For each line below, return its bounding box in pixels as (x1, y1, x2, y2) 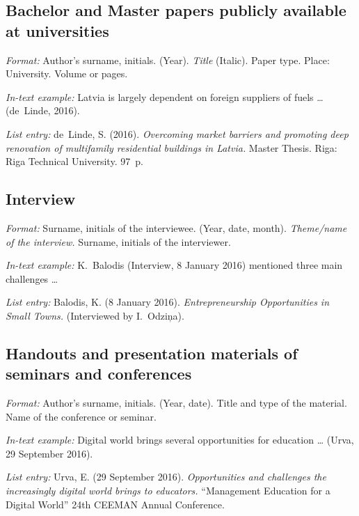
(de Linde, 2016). (6, 103, 80, 118)
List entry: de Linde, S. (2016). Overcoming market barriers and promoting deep (6, 126, 349, 141)
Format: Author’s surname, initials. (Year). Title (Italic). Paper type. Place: (6, 52, 330, 67)
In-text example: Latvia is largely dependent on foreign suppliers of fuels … (6, 89, 324, 104)
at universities (6, 19, 109, 41)
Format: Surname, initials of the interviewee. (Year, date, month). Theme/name (6, 220, 347, 235)
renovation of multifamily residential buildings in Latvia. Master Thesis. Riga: (6, 140, 337, 155)
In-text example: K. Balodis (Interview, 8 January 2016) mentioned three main (6, 258, 343, 272)
